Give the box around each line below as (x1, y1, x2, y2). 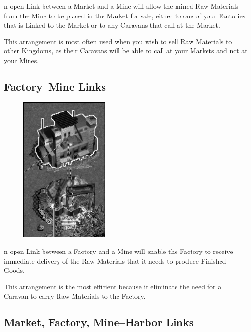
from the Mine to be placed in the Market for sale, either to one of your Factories (4, 10, 246, 20)
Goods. (4, 265, 25, 275)
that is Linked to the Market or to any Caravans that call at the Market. (4, 20, 220, 30)
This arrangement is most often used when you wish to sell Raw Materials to (4, 36, 232, 46)
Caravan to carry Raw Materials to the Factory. (4, 291, 146, 301)
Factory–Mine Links (4, 79, 106, 94)
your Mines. (4, 55, 39, 65)
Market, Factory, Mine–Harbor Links (4, 315, 194, 330)
